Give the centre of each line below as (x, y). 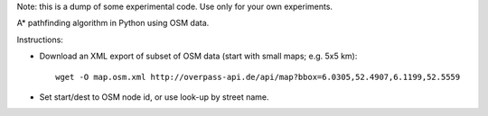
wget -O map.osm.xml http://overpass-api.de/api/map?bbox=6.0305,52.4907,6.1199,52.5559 (258, 77)
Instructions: (40, 40)
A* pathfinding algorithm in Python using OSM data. (113, 23)
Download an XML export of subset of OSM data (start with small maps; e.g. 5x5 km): (198, 56)
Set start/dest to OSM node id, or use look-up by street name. (155, 97)
